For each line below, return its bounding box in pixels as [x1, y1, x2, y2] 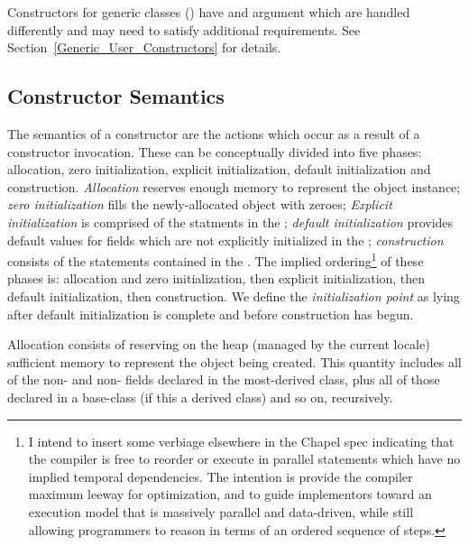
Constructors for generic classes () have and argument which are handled [7, 3, 410, 21]
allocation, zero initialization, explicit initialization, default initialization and [7, 160, 431, 179]
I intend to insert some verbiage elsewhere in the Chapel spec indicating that [28, 431, 455, 450]
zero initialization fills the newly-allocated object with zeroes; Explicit [7, 195, 392, 214]
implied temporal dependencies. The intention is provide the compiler [28, 466, 413, 485]
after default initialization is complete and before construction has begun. [7, 304, 414, 323]
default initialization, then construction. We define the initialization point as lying [7, 286, 460, 305]
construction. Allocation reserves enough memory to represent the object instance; [7, 177, 461, 196]
